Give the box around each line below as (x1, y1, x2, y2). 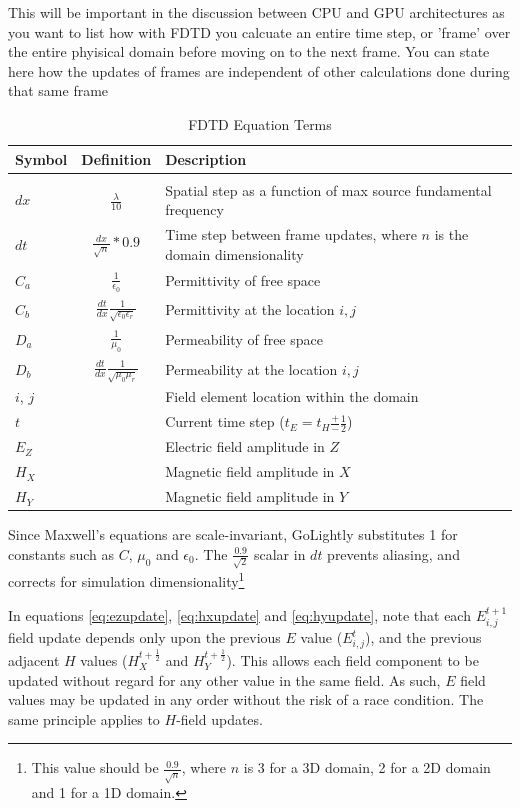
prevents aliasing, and (327, 543, 460, 564)
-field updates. (176, 708, 263, 729)
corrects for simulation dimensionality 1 (8, 568, 245, 592)
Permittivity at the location (165, 298, 335, 319)
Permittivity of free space (165, 269, 321, 290)
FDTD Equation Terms (188, 113, 332, 134)
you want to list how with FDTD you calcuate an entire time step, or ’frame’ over (8, 21, 511, 42)
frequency (165, 199, 224, 220)
